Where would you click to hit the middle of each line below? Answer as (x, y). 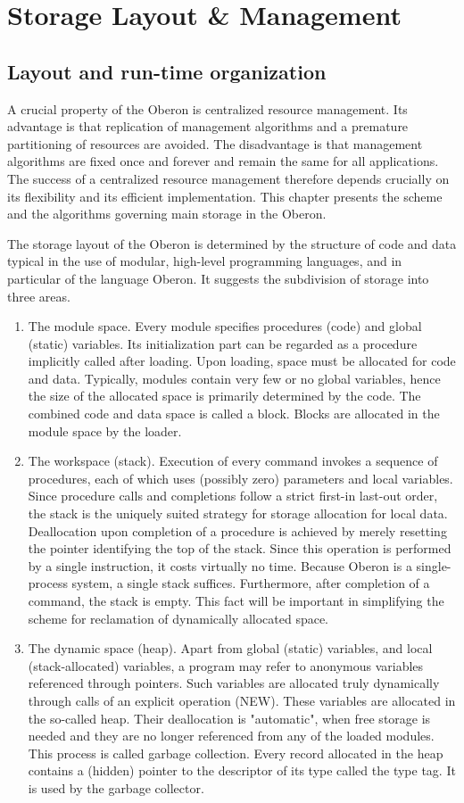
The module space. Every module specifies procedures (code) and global (225, 326)
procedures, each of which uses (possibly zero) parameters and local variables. (240, 478)
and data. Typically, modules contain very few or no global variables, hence (234, 378)
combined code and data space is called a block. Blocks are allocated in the (234, 414)
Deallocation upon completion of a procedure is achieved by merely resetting (237, 530)
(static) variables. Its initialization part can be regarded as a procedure (223, 343)
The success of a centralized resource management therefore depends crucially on (228, 178)
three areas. (39, 296)
